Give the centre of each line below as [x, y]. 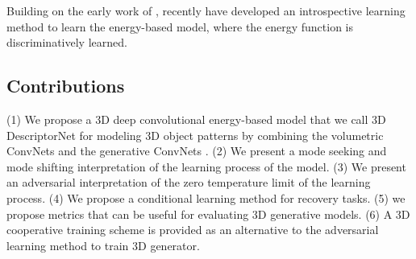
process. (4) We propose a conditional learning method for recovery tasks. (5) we [206, 197]
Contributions [66, 86]
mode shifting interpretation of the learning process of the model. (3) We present [206, 166]
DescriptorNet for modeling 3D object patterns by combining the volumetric [195, 135]
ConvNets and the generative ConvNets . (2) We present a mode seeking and [197, 151]
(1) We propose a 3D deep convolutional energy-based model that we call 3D [196, 119]
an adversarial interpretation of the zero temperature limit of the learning [189, 182]
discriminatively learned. [67, 42]
